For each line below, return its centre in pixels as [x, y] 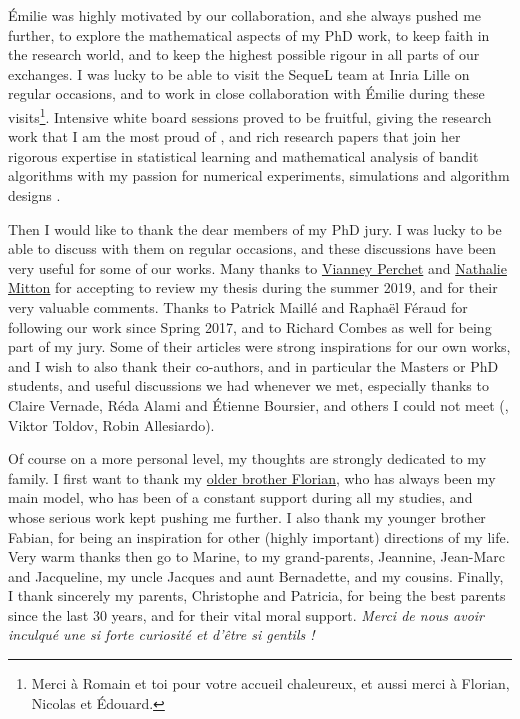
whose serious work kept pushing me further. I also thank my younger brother [247, 516]
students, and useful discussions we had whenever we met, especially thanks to [248, 385]
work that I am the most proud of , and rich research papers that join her [234, 136]
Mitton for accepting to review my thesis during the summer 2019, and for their [253, 287]
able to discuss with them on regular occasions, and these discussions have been [252, 248]
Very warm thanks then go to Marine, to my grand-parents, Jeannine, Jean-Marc [257, 556]
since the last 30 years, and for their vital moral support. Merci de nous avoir [246, 614]
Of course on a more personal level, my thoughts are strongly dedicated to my [247, 458]
